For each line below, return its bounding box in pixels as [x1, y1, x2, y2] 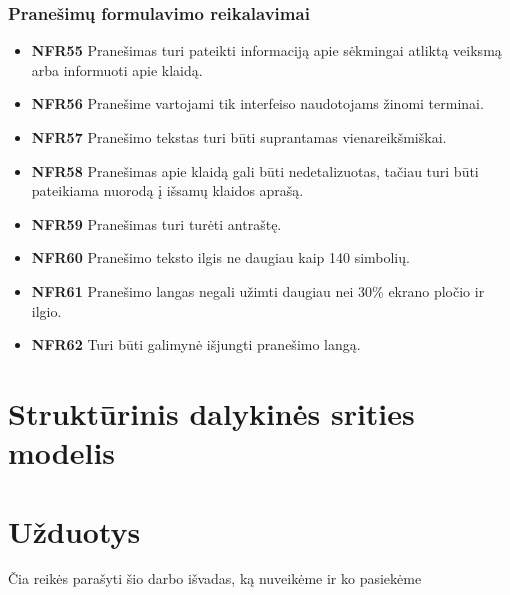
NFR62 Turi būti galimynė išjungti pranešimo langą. [31, 334, 361, 355]
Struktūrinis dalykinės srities [8, 392, 415, 433]
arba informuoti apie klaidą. [31, 59, 203, 80]
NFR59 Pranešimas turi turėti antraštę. [31, 213, 282, 234]
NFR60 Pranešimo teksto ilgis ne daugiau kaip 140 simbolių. [31, 247, 410, 268]
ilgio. [31, 300, 62, 321]
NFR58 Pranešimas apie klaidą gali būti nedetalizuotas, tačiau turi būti [31, 160, 479, 181]
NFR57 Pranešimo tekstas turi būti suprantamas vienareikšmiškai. [31, 127, 447, 147]
